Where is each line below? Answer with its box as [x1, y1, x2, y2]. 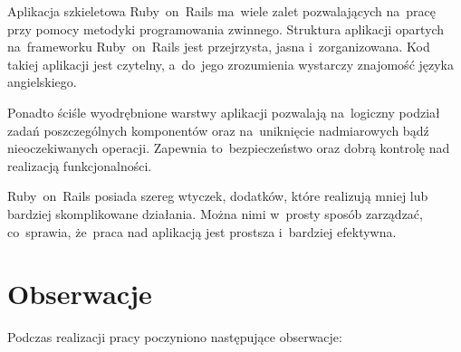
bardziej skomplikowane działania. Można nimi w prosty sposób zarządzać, [7, 204, 423, 223]
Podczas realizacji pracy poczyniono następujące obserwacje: [7, 328, 342, 347]
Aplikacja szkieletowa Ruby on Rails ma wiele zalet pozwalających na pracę [7, 2, 437, 20]
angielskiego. [7, 72, 77, 91]
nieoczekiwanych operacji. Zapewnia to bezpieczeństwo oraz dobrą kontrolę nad [7, 138, 450, 157]
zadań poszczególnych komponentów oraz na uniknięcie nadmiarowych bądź [7, 120, 429, 139]
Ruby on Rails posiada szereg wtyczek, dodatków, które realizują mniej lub [7, 186, 428, 205]
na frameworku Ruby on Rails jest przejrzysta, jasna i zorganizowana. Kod [7, 37, 430, 56]
